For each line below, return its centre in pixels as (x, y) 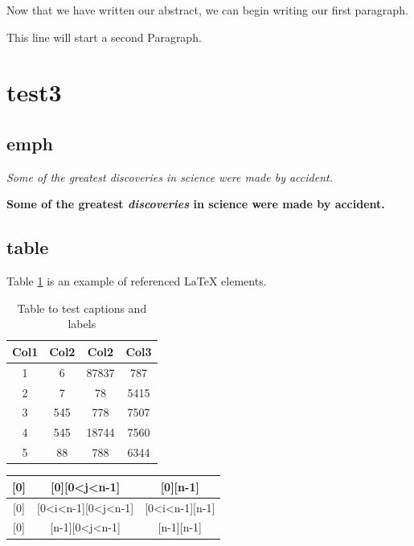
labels (82, 324)
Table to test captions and (82, 308)
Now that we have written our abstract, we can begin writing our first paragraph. (207, 10)
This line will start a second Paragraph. (104, 37)
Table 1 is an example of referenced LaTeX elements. (137, 281)
